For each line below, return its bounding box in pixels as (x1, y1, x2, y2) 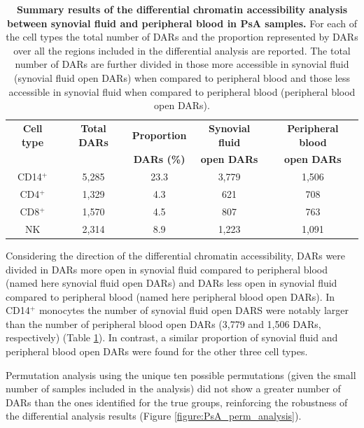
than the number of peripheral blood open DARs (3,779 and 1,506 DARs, (6, 316, 321, 331)
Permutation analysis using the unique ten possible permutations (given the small (6, 367, 356, 382)
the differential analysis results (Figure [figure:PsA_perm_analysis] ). (6, 408, 302, 423)
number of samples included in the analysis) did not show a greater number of (6, 381, 341, 396)
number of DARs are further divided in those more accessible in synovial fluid (15, 57, 349, 71)
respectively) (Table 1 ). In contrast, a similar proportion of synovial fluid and (6, 330, 338, 345)
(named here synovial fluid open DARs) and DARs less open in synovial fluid (6, 276, 337, 290)
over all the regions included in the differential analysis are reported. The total (13, 43, 351, 57)
